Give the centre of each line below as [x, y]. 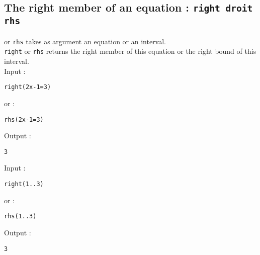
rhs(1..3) [20, 217]
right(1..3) [24, 184]
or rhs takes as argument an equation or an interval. [85, 41]
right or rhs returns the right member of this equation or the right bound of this [130, 51]
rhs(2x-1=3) [24, 119]
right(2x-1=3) [28, 87]
